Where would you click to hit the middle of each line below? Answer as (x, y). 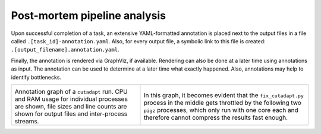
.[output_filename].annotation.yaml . (65, 50)
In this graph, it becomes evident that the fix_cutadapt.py (224, 95)
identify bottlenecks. (36, 77)
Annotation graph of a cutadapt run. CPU (71, 91)
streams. (27, 121)
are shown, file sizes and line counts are (71, 106)
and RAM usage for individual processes (71, 99)
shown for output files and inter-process (71, 114)
